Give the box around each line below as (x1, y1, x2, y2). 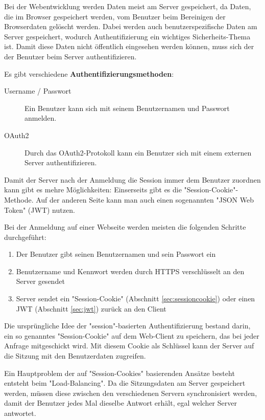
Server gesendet (16, 276, 65, 286)
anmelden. (25, 113, 57, 123)
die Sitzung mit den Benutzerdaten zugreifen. (4, 350, 146, 361)
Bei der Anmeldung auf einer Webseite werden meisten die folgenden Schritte (4, 222, 246, 232)
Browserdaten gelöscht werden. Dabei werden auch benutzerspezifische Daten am (4, 21, 257, 32)
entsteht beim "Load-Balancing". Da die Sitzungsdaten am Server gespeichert (4, 378, 246, 388)
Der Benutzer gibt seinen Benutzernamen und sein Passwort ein (16, 249, 216, 259)
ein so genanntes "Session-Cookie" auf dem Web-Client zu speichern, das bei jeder (4, 330, 259, 341)
